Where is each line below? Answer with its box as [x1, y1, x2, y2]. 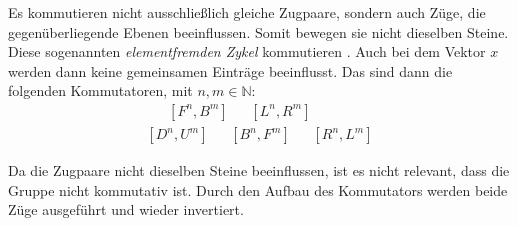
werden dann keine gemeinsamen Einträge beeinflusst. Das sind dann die [8, 60, 453, 81]
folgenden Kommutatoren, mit [8, 80, 193, 101]
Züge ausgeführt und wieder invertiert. [8, 199, 244, 220]
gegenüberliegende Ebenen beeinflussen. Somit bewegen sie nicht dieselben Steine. [8, 21, 509, 42]
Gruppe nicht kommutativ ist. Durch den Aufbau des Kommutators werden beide [8, 179, 508, 200]
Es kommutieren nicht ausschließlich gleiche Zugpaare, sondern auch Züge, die [8, 2, 486, 22]
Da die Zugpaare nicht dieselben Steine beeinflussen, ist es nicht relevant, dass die [8, 160, 510, 181]
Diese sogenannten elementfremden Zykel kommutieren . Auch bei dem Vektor [8, 41, 486, 62]
